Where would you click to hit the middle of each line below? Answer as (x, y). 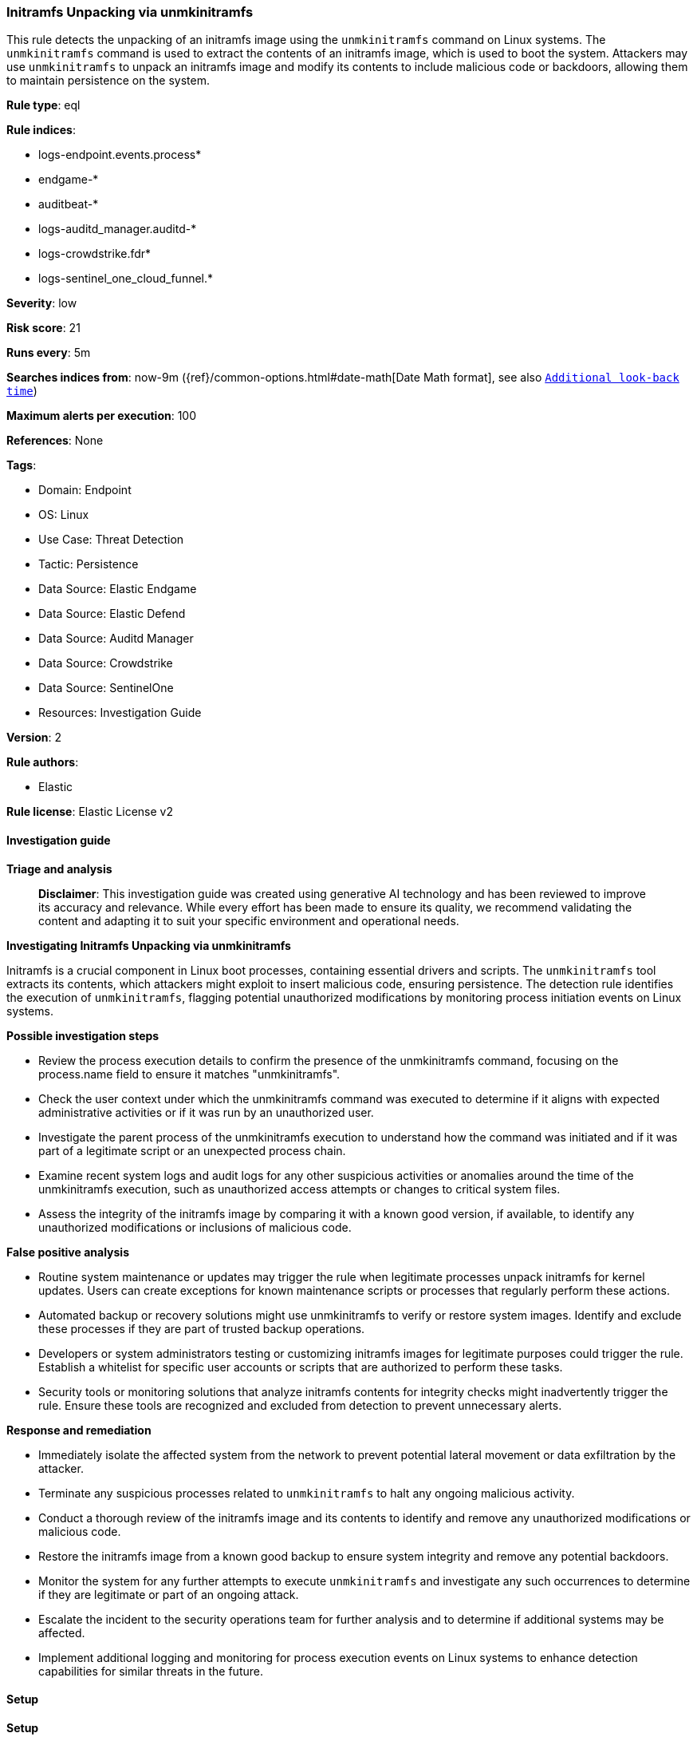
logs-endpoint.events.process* (120, 155)
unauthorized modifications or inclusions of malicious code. (195, 1227)
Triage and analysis (59, 869)
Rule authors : (43, 762)
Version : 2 (34, 738)
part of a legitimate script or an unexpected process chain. (192, 1150)
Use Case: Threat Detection (111, 540)
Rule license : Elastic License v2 (90, 812)
